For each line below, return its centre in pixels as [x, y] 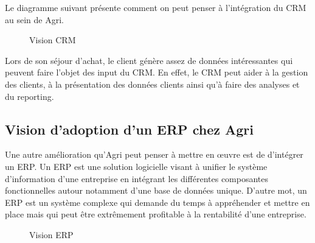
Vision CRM [53, 40]
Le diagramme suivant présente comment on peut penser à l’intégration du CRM [156, 7]
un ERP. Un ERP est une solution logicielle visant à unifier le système [136, 166]
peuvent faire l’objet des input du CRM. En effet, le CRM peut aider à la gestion [157, 72]
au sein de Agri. [34, 19]
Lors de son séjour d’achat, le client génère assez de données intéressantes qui [149, 60]
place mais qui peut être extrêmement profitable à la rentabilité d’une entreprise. [156, 214]
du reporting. [29, 96]
